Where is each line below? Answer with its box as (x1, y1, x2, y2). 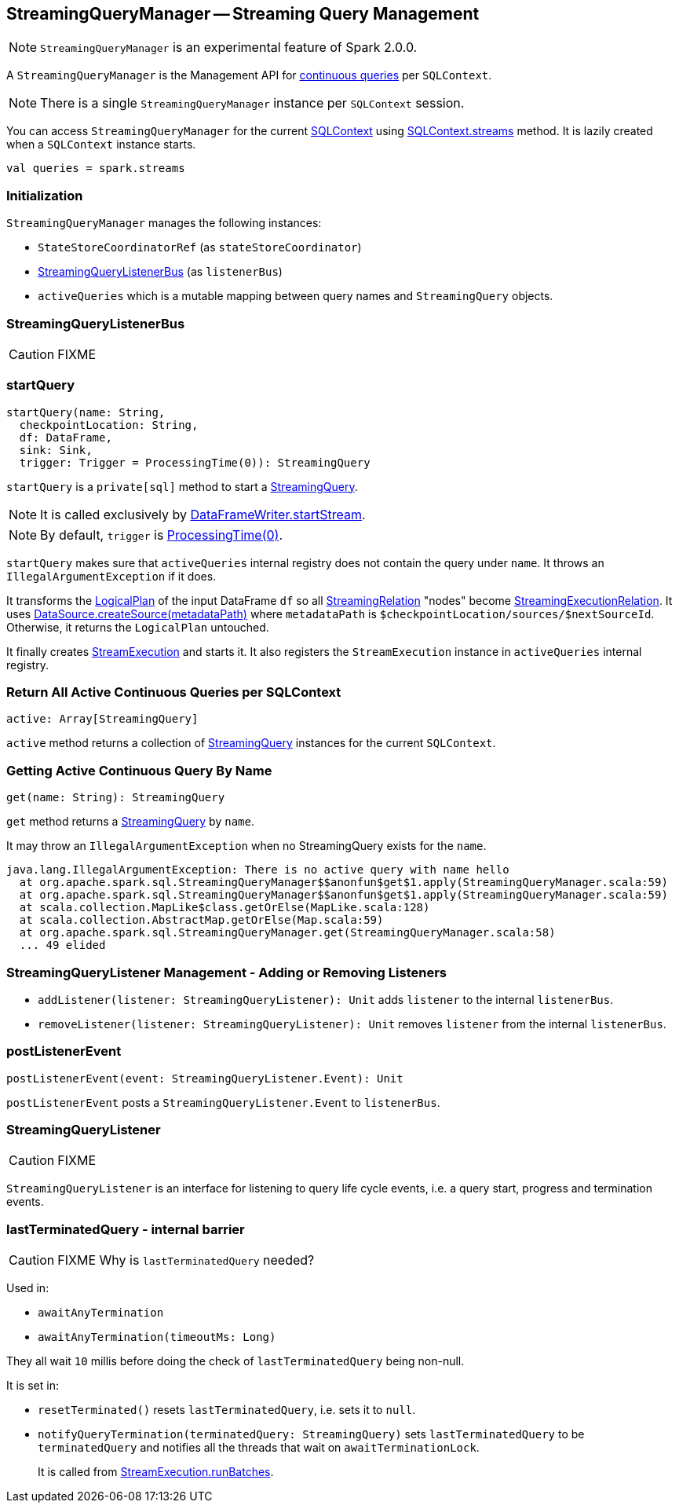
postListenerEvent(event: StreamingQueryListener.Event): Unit (6, 1071, 403, 1085)
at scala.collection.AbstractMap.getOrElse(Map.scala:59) (19, 914, 384, 927)
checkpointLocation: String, (19, 418, 199, 431)
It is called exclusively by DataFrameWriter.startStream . (40, 506, 366, 522)
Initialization (6, 187, 83, 203)
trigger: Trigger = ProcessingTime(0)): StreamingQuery (19, 456, 371, 469)
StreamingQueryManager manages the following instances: (6, 216, 322, 230)
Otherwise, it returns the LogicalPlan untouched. (6, 620, 269, 634)
